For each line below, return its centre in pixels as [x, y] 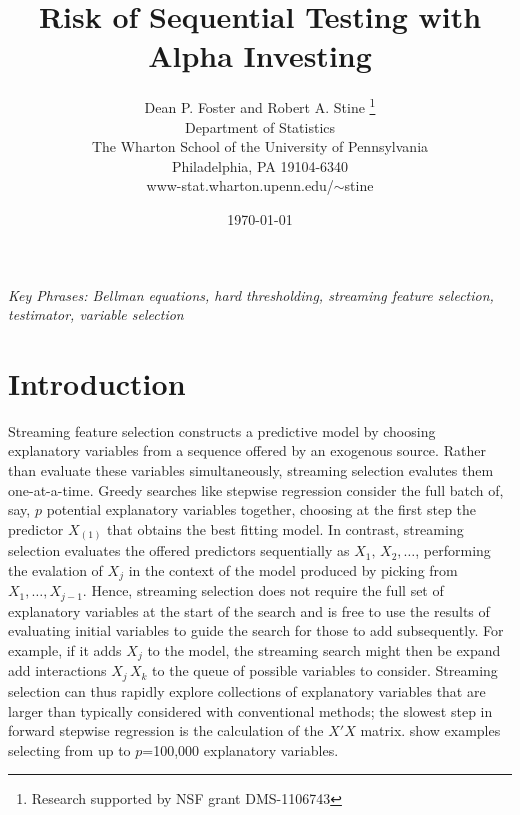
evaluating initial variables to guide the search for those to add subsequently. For [256, 630]
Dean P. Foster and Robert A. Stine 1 [260, 105]
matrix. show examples [430, 730]
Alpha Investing [260, 55]
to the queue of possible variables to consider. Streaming [325, 670]
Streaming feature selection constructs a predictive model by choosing [222, 430]
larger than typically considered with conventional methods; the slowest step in [250, 710]
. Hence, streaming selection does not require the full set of [263, 590]
